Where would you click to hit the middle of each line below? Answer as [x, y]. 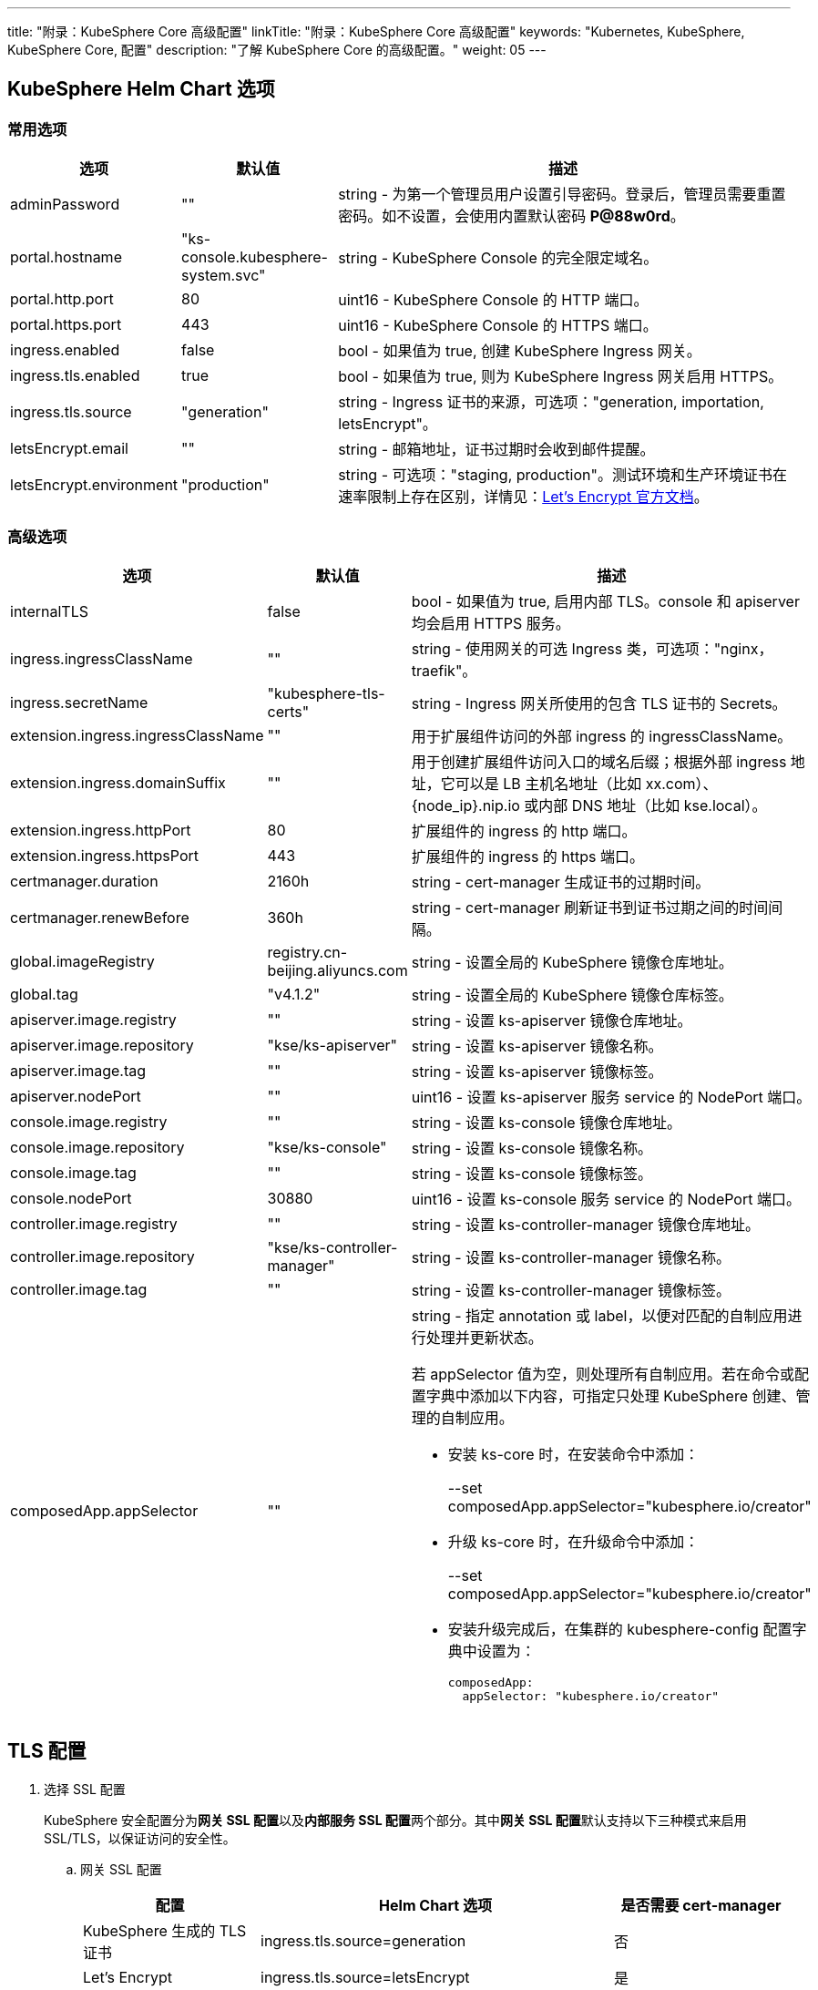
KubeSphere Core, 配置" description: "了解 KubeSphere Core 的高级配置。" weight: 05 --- [277, 50]
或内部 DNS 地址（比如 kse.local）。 [645, 805]
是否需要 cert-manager [701, 1905]
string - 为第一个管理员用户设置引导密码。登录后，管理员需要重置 [562, 195]
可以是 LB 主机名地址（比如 [548, 783]
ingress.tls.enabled [75, 376]
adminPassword [65, 205]
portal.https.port [66, 325]
